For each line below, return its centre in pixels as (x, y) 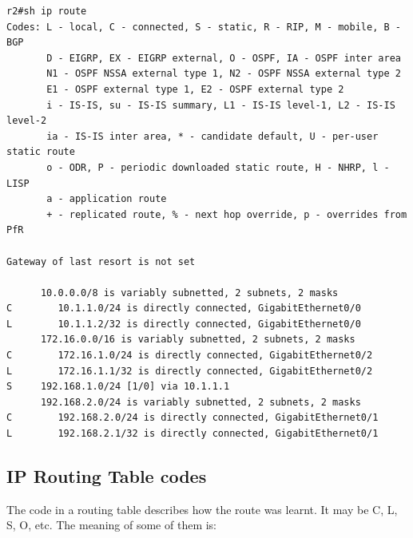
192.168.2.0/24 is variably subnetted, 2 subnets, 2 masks (201, 402)
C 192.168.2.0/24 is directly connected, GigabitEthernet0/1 (193, 418)
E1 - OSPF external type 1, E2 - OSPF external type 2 (195, 89)
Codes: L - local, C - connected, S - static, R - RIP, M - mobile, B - (204, 27)
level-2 (27, 121)
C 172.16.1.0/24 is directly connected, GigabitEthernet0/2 (190, 356)
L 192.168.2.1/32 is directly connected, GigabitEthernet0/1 (193, 434)
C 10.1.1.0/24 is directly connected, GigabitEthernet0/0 (184, 309)
